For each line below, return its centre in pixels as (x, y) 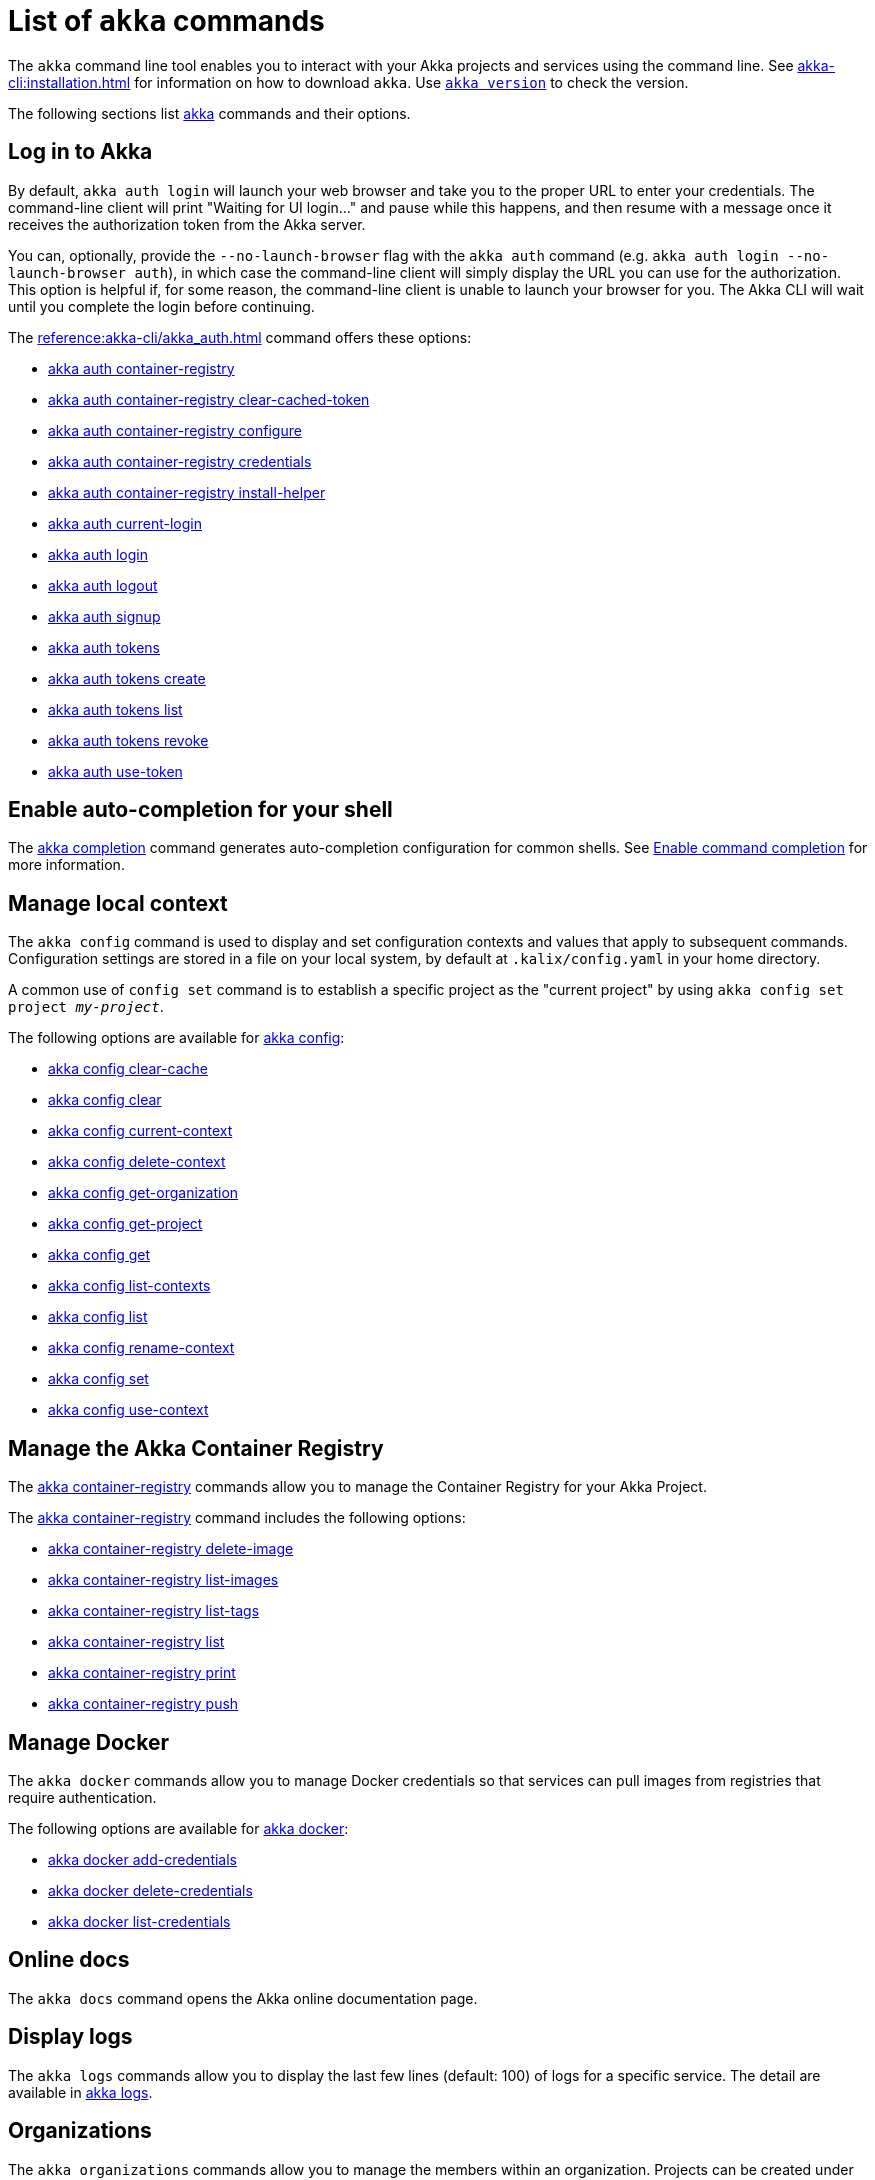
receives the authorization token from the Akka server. (187, 224)
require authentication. (82, 1797)
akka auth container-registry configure (175, 430)
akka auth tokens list (115, 709)
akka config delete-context (137, 1162)
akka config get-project (125, 1224)
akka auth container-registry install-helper (187, 492)
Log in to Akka (80, 152)
